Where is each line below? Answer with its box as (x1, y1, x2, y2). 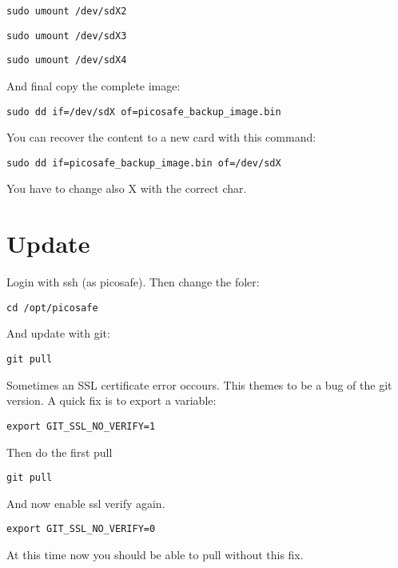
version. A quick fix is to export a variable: (6, 392, 217, 409)
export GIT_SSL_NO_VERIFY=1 (6, 420, 156, 432)
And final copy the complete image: (6, 77, 181, 94)
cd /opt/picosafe (6, 302, 98, 314)
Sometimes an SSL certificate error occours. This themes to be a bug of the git (6, 376, 392, 393)
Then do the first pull (6, 443, 113, 460)
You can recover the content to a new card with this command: (6, 129, 316, 146)
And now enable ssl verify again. (6, 494, 165, 511)
